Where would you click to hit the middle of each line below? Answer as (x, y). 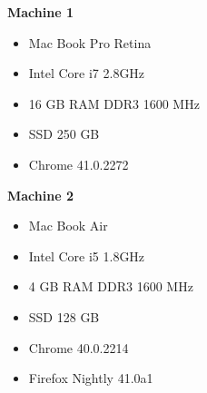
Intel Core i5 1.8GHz (87, 255)
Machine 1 (40, 12)
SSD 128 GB (64, 316)
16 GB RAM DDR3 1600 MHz (114, 103)
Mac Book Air (68, 226)
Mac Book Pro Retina (90, 42)
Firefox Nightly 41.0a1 (91, 378)
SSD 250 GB (64, 134)
